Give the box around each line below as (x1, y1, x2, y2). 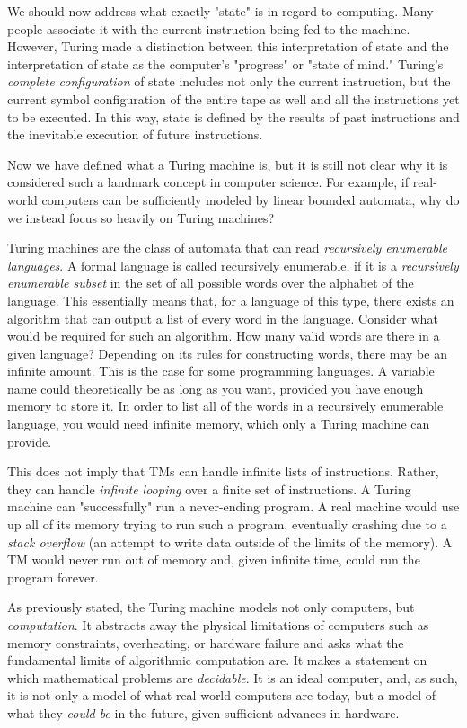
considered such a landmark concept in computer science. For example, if (7, 173, 410, 191)
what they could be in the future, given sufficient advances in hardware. (7, 703, 400, 722)
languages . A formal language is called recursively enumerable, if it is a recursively (7, 255, 459, 274)
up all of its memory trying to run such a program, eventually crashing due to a (7, 515, 447, 534)
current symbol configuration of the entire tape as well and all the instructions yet (7, 89, 460, 108)
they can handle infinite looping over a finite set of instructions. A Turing (7, 479, 411, 498)
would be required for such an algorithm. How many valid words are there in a (7, 326, 440, 345)
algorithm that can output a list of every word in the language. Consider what (7, 308, 438, 327)
